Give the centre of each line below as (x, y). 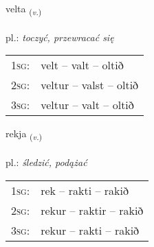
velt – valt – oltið (82, 65)
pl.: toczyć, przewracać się (60, 37)
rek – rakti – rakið (85, 190)
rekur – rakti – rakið (90, 230)
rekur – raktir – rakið (92, 210)
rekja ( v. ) (24, 134)
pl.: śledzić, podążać (46, 162)
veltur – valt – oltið (87, 105)
